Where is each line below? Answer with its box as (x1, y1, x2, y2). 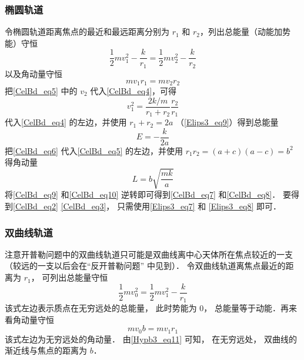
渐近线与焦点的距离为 (5, 344, 87, 356)
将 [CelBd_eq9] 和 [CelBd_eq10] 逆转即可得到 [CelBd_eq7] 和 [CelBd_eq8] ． (5, 188, 280, 201)
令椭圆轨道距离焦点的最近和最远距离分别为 (5, 25, 169, 38)
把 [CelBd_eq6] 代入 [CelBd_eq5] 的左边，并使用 (5, 144, 183, 156)
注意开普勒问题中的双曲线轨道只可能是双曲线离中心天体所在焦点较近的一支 (5, 248, 293, 260)
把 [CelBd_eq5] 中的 (5, 84, 78, 96)
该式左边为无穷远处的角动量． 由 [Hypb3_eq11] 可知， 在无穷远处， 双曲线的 (5, 332, 298, 345)
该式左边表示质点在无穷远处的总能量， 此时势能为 (5, 302, 197, 314)
